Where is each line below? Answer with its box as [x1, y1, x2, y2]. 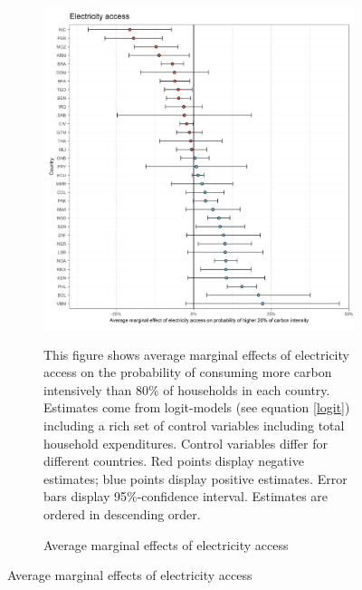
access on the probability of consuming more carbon [43, 363, 332, 382]
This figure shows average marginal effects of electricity [43, 344, 349, 363]
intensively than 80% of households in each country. [43, 380, 330, 399]
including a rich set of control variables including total [43, 416, 345, 435]
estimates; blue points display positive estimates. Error [43, 469, 348, 488]
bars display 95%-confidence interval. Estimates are [43, 487, 329, 506]
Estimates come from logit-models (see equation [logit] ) [43, 398, 350, 417]
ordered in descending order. [43, 505, 201, 524]
